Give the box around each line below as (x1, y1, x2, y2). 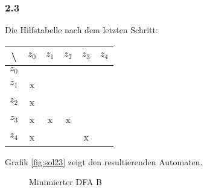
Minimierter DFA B (29, 176, 102, 188)
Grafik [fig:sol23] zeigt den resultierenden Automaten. (5, 155, 203, 168)
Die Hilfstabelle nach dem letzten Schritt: (5, 24, 158, 36)
